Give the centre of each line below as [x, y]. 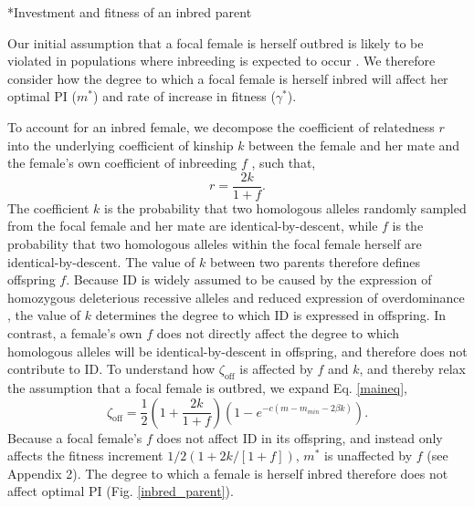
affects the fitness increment [85, 455]
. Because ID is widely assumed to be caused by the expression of [249, 279]
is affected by [276, 369]
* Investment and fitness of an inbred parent [130, 12]
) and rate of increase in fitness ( [184, 96]
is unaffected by [368, 455]
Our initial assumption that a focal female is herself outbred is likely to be [216, 42]
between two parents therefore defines [316, 261]
